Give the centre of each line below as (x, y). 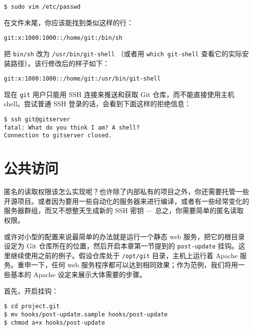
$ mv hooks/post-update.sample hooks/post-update (86, 314)
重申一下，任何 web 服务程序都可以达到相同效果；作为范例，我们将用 (128, 265)
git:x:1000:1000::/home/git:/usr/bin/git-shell (82, 79)
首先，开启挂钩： (31, 290)
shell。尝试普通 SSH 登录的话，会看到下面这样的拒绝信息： (98, 104)
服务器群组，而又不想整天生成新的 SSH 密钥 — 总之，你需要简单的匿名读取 (124, 210)
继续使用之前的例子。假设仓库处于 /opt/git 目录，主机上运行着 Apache (124, 255)
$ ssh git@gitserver (37, 120)
